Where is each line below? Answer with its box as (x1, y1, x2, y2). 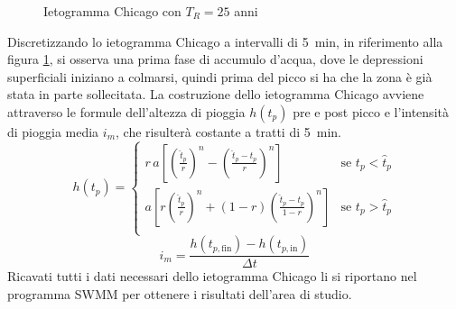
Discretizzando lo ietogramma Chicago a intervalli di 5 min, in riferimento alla (7, 32, 443, 50)
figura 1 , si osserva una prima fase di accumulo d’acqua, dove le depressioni (7, 50, 423, 68)
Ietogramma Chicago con (43, 2, 181, 20)
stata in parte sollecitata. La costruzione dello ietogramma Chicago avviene (7, 85, 424, 104)
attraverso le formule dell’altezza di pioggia (7, 102, 246, 121)
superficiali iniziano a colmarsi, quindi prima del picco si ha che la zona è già (7, 67, 433, 86)
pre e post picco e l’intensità (293, 102, 449, 121)
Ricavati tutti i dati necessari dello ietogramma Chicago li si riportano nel (7, 267, 417, 286)
